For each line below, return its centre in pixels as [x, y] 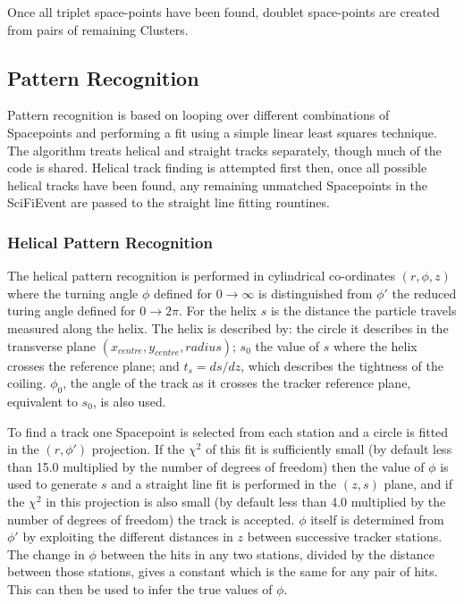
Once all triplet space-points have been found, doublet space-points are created [224, 12]
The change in [46, 554]
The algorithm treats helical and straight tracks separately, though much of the [224, 150]
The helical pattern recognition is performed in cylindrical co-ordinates [202, 276]
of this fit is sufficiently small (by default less [329, 449]
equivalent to [42, 401]
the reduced [424, 293]
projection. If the [138, 449]
